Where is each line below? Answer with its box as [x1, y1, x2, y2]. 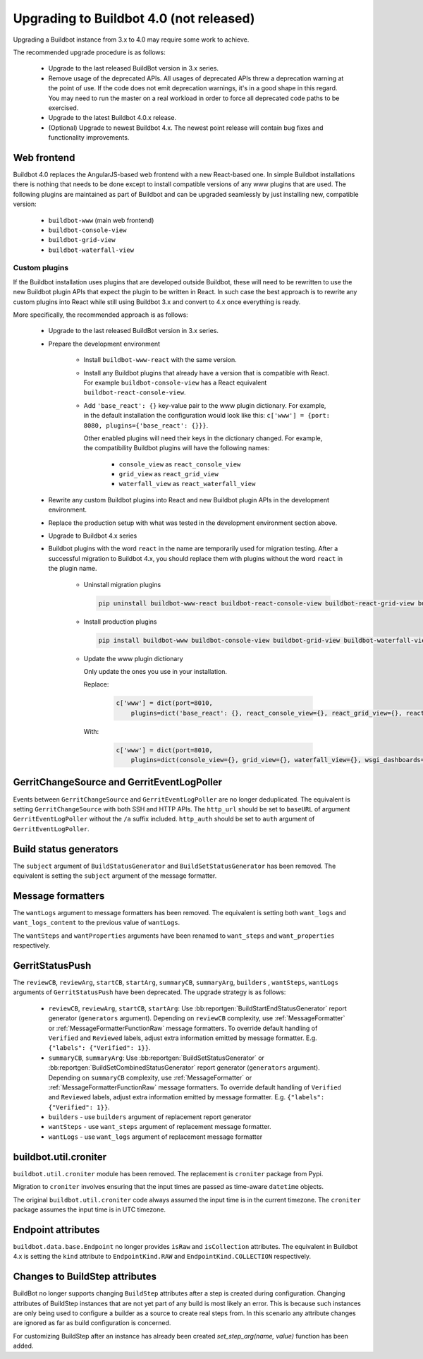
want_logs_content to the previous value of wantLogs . [13, 918, 180, 927]
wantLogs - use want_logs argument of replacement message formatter [48, 1132, 263, 1141]
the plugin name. [48, 564, 97, 573]
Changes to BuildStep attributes [13, 1271, 157, 1283]
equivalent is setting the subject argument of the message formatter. [13, 871, 217, 880]
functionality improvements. [48, 133, 130, 142]
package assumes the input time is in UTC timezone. [13, 1205, 166, 1214]
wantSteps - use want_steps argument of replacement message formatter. [48, 1123, 271, 1131]
